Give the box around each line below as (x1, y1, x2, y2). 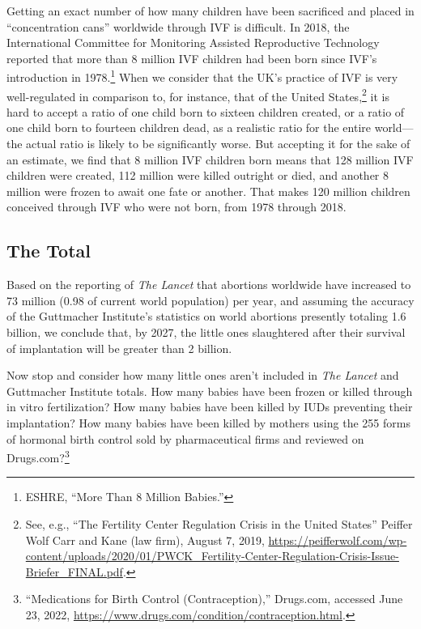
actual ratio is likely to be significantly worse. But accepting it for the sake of (26, 135, 410, 152)
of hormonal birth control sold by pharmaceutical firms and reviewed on (6, 430, 364, 447)
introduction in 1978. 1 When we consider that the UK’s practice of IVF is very (6, 66, 398, 86)
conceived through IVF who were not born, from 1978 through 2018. (6, 198, 347, 215)
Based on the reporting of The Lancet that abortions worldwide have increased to (6, 276, 411, 293)
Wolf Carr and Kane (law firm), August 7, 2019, (25, 531, 265, 548)
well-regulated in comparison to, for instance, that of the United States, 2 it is (6, 85, 389, 104)
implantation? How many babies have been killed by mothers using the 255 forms (6, 414, 410, 431)
